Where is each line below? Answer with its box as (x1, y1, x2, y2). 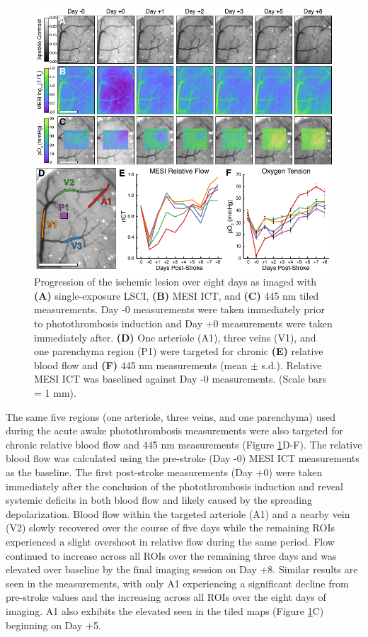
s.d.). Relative (261, 357, 322, 372)
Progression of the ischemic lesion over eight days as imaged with (34, 274, 316, 289)
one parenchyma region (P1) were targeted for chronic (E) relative (34, 344, 323, 359)
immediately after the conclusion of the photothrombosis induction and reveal (6, 478, 343, 493)
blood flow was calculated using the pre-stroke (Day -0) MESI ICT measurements (6, 451, 360, 466)
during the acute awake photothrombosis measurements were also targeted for (6, 423, 343, 438)
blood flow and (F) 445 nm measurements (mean (34, 357, 248, 372)
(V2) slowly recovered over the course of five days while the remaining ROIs (6, 520, 335, 535)
